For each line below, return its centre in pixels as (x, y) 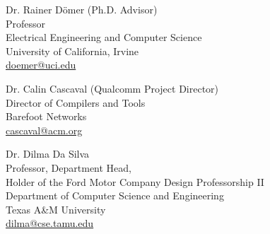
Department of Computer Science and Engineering (115, 195)
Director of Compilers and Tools (76, 102)
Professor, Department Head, (69, 167)
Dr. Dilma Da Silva (48, 154)
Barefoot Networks (46, 116)
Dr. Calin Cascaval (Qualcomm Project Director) (112, 88)
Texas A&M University (56, 209)
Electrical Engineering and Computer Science (104, 37)
